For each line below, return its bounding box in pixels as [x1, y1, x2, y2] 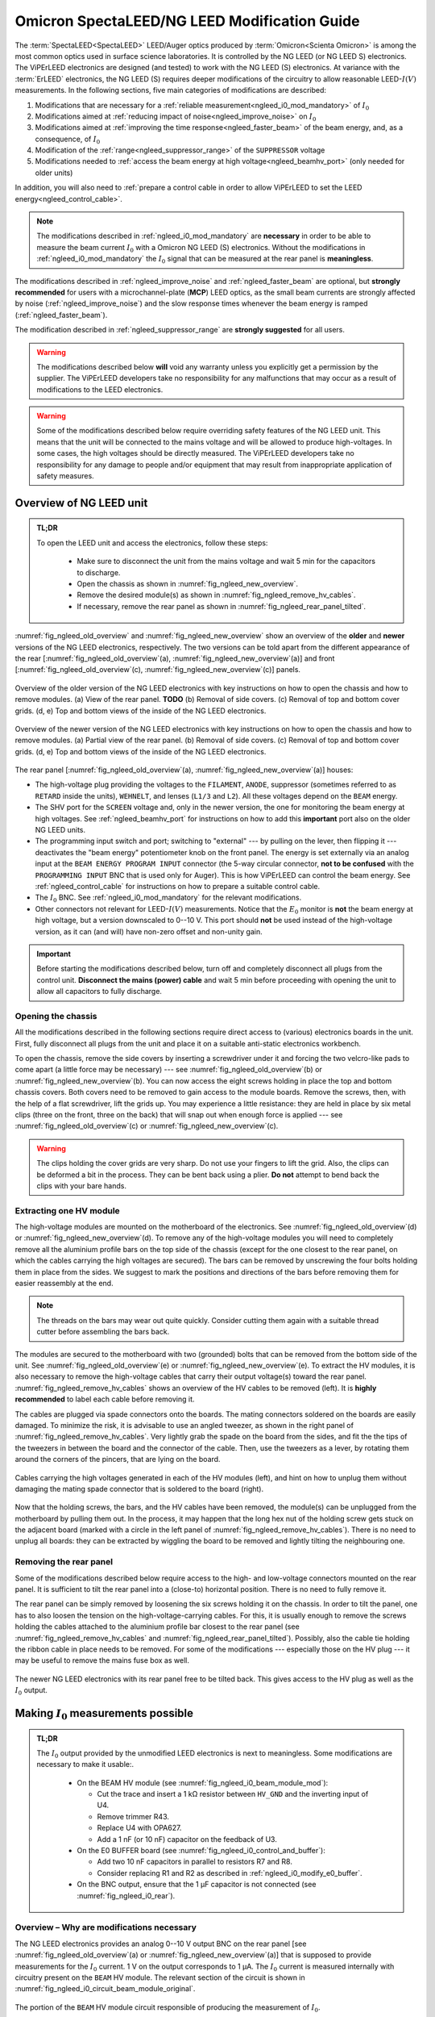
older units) [35, 168, 73, 177]
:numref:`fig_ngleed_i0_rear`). [77, 1890, 176, 1900]
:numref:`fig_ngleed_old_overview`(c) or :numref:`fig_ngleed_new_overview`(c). [14, 1121, 279, 1131]
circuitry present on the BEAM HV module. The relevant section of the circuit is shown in [14, 1973, 305, 1982]
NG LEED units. [35, 825, 86, 835]
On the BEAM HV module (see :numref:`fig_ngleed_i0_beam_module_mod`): [77, 1777, 329, 1787]
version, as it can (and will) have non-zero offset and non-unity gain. [35, 926, 263, 936]
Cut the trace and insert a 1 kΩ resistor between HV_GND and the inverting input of [97, 1789, 369, 1799]
